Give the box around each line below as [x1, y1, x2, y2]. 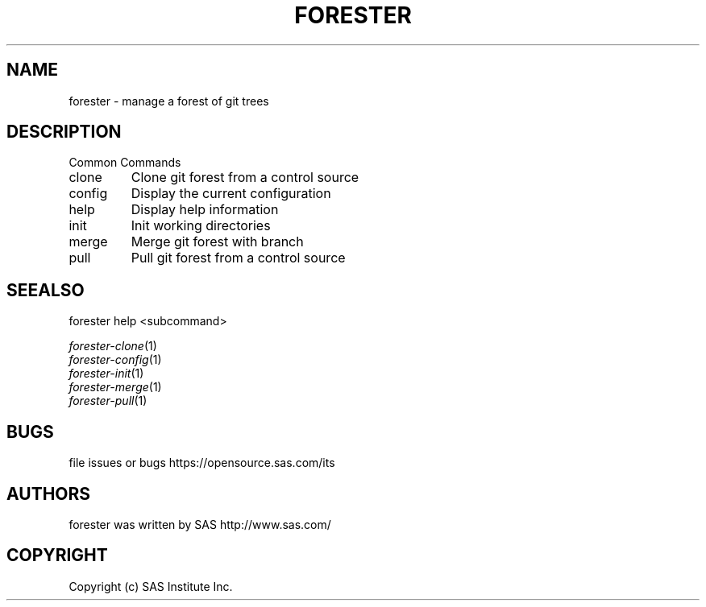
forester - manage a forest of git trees [69, 93, 269, 108]
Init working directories [131, 217, 271, 234]
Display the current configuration [131, 185, 331, 202]
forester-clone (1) [69, 339, 157, 353]
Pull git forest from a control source [131, 250, 346, 266]
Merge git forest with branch [131, 233, 304, 250]
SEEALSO [6, 279, 85, 300]
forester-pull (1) [69, 394, 147, 408]
